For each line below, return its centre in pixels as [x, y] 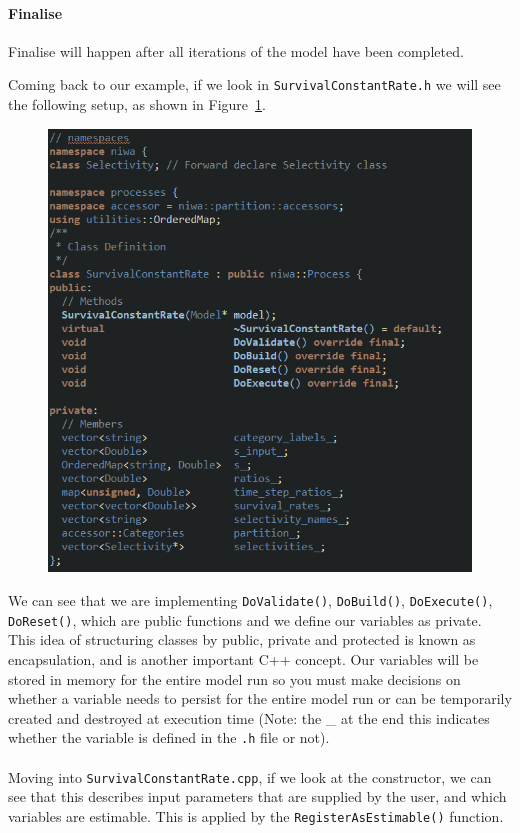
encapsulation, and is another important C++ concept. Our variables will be [243, 658]
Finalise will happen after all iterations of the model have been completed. [236, 50]
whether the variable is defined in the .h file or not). [169, 737]
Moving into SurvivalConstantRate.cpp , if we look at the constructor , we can [250, 776]
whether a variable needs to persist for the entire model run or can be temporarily [260, 698]
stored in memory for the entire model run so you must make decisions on [234, 678]
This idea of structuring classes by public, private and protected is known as [242, 639]
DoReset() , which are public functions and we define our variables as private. [245, 619]
